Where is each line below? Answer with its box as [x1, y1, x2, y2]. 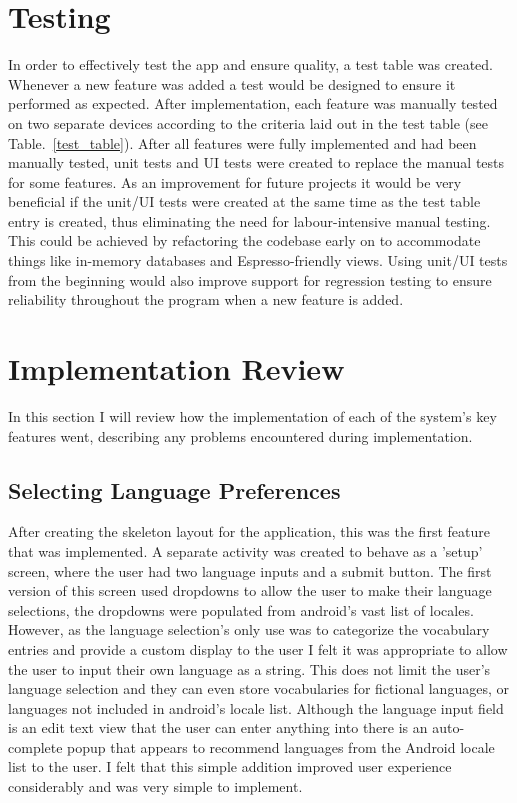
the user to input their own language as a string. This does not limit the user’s [8, 658, 491, 679]
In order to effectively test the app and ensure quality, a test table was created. [8, 54, 493, 75]
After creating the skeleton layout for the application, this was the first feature [8, 521, 490, 542]
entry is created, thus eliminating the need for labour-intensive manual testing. [8, 210, 491, 231]
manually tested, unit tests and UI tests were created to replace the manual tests [8, 152, 505, 173]
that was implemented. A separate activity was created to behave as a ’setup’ [8, 540, 483, 561]
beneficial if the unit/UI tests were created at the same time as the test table [8, 191, 481, 212]
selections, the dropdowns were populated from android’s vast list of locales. [8, 599, 474, 620]
